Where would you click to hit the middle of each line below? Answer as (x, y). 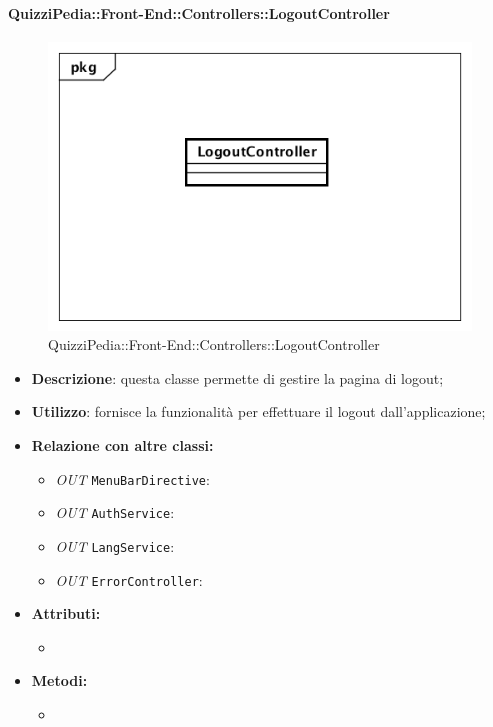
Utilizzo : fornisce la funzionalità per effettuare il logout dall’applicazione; (258, 411)
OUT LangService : (115, 545)
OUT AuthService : (115, 512)
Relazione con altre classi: (122, 444)
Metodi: (59, 680)
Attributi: (66, 613)
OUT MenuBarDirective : (132, 478)
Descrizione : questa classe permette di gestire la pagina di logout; (237, 377)
